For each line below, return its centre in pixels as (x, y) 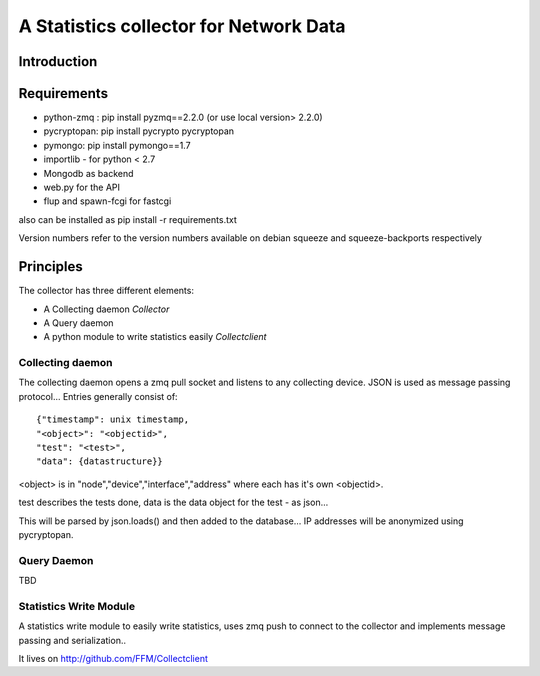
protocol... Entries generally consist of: (98, 396)
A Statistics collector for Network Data (182, 26)
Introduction (58, 61)
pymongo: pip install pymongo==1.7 (117, 145)
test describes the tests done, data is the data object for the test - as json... (173, 502)
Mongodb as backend (88, 173)
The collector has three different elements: (106, 291)
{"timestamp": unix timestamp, (113, 419)
